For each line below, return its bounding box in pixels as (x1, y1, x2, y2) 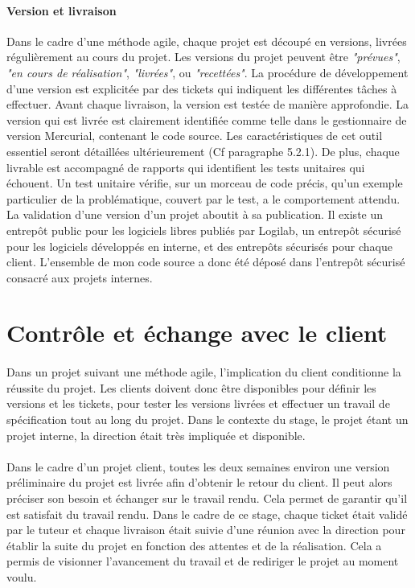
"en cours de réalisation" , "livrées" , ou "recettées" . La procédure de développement (6, 64, 409, 80)
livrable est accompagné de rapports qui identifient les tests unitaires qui (6, 158, 365, 175)
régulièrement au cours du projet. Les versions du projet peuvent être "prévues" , (6, 48, 401, 65)
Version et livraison (6, 2, 117, 19)
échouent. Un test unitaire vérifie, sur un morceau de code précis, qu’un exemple (6, 175, 403, 191)
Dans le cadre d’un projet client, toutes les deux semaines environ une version (6, 458, 390, 475)
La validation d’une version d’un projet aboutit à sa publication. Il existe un (6, 206, 384, 223)
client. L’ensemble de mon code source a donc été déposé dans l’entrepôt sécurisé (6, 253, 405, 270)
